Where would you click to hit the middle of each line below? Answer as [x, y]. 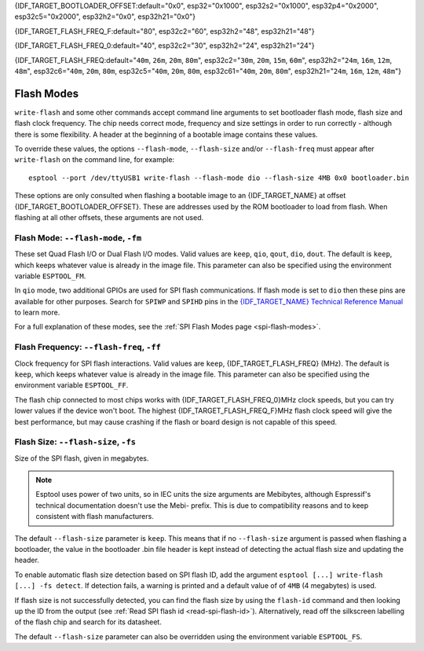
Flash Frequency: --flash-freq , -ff [88, 348]
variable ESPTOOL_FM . [50, 276]
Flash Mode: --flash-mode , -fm [78, 237]
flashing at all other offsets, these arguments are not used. [109, 217]
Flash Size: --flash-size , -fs [75, 442]
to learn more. [37, 313]
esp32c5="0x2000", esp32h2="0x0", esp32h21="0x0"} [105, 17]
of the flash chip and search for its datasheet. [88, 622]
